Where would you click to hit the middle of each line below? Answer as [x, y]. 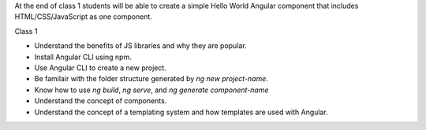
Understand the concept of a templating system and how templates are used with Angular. [181, 112]
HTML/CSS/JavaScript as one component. [84, 17]
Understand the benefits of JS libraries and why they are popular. [141, 46]
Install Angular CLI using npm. [83, 57]
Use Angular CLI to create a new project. [101, 68]
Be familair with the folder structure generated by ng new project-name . [151, 79]
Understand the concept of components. [101, 101]
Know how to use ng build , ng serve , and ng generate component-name [151, 90]
